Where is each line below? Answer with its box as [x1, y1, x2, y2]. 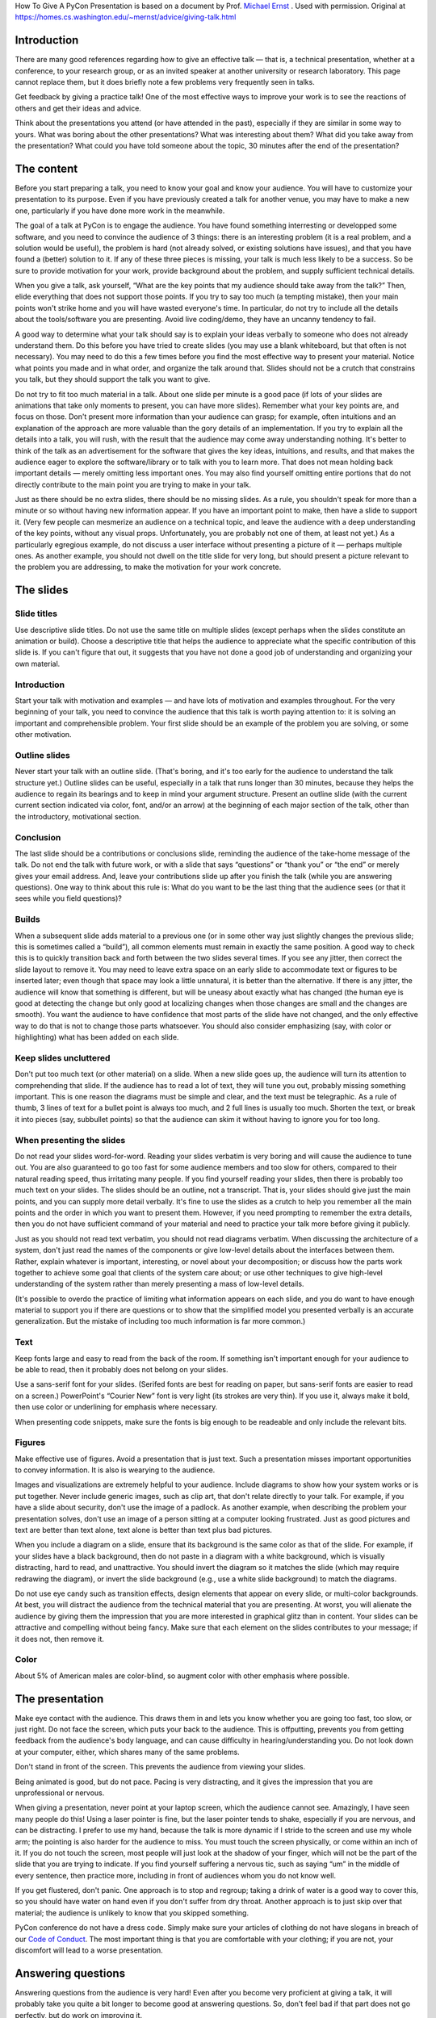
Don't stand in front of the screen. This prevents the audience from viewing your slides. [15, 1762, 306, 1772]
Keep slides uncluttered [15, 1052, 111, 1063]
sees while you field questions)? [15, 894, 123, 903]
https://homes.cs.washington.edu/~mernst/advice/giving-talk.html [15, 12, 237, 22]
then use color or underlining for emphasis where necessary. [15, 1402, 218, 1412]
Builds [15, 914, 40, 925]
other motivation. [15, 730, 72, 739]
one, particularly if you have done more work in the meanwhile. [15, 206, 225, 216]
